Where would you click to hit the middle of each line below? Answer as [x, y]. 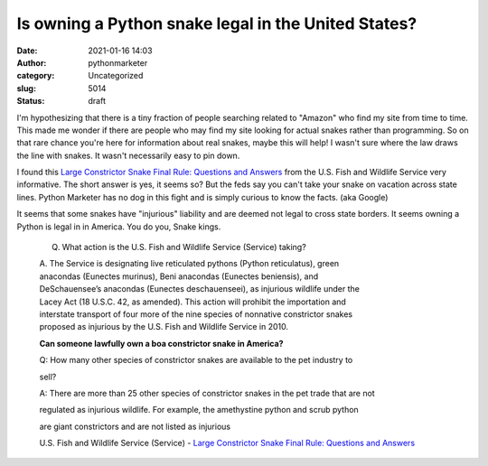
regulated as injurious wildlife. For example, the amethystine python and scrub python [199, 410]
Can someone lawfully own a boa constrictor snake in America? [161, 343]
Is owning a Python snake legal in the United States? [217, 23]
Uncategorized [116, 76]
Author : [32, 62]
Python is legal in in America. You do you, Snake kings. [119, 227]
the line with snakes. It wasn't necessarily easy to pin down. [128, 155]
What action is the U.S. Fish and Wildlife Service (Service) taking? [184, 247]
